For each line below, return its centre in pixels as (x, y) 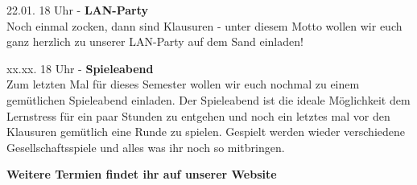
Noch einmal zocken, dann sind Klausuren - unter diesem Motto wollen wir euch (204, 25)
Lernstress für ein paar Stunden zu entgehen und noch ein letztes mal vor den (198, 115)
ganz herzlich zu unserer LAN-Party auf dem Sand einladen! (155, 41)
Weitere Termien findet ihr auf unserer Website (142, 174)
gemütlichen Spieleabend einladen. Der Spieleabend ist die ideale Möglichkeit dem (208, 99)
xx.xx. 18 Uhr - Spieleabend (80, 68)
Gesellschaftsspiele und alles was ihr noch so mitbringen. (146, 147)
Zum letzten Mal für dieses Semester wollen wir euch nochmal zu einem (183, 84)
